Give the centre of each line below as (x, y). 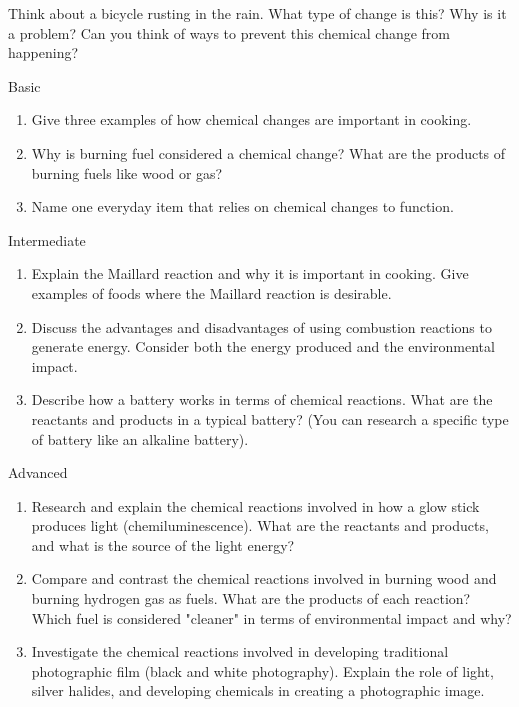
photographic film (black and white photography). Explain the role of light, (262, 670)
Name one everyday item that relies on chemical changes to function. (242, 206)
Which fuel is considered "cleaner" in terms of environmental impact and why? (271, 617)
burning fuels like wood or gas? (127, 172)
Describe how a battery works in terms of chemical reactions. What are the (262, 399)
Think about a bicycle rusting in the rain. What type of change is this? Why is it (257, 13)
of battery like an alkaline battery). (140, 438)
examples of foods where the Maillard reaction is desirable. (211, 292)
